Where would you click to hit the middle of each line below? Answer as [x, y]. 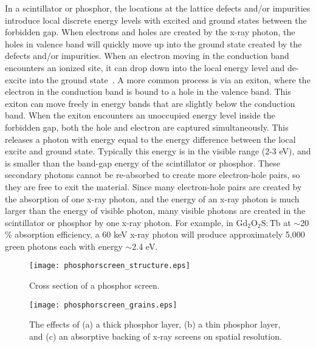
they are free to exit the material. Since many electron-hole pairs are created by [153, 186]
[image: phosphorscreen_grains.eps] [103, 305]
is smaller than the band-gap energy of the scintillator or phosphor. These [143, 163]
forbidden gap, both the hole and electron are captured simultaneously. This [147, 127]
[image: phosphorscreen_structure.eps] [110, 266]
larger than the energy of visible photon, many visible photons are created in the [155, 211]
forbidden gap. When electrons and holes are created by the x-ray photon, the [150, 32]
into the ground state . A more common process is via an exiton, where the [170, 79]
